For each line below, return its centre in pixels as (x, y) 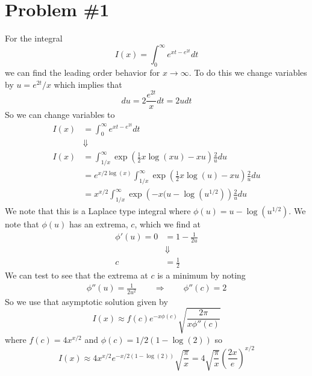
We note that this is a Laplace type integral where (98, 210)
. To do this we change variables (248, 72)
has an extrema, (98, 223)
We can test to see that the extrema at (76, 275)
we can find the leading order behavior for (83, 72)
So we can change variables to (60, 115)
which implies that (88, 84)
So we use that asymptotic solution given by (86, 301)
